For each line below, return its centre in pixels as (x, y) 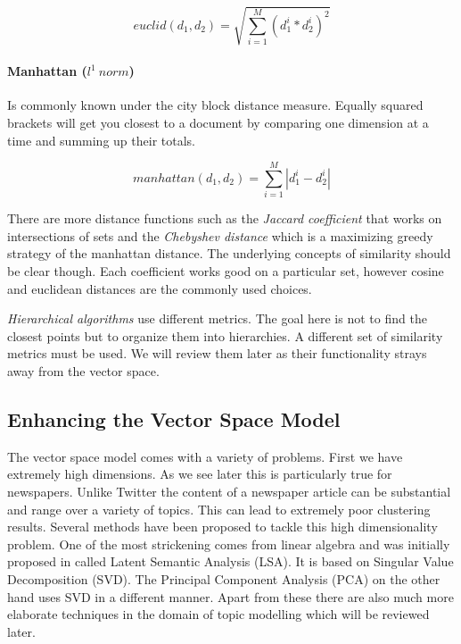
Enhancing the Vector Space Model (174, 418)
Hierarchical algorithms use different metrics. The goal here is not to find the (217, 318)
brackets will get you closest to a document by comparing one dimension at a (218, 122)
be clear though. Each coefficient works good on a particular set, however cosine (226, 271)
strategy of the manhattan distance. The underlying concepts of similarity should (229, 253)
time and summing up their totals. (101, 140)
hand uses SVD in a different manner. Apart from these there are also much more (230, 596)
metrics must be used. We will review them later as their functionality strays (217, 353)
